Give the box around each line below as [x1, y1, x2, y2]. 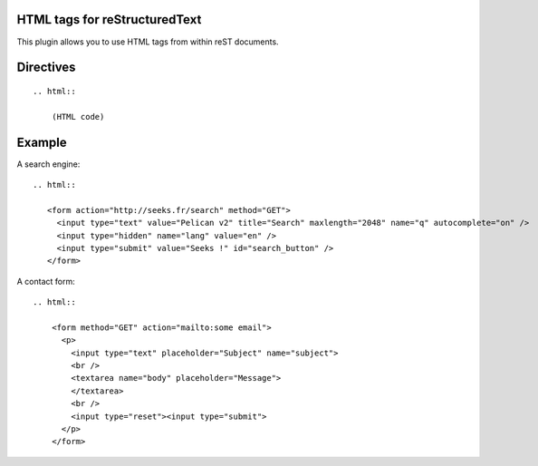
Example [16, 134, 67, 150]
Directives [16, 60, 76, 75]
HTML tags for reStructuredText [16, 12, 202, 27]
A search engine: [16, 159, 81, 170]
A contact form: [16, 276, 76, 286]
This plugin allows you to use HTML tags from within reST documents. [16, 36, 280, 47]
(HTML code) [51, 112, 105, 121]
